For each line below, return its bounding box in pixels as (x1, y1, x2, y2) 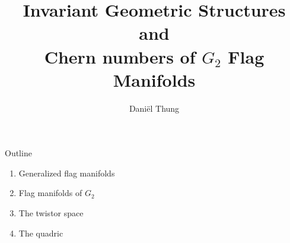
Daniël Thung (129, 102, 180, 114)
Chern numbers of (44, 44, 196, 68)
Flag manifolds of (18, 187, 82, 199)
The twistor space (18, 207, 84, 219)
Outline (5, 147, 32, 159)
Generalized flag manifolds (18, 166, 115, 179)
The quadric (18, 226, 63, 239)
